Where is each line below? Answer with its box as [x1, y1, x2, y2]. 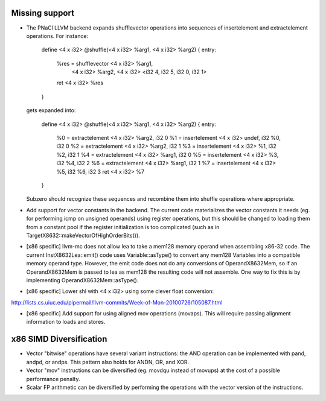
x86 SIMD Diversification [11, 334, 107, 344]
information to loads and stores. [26, 318, 106, 326]
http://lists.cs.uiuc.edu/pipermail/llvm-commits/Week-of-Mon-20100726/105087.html [11, 298, 223, 306]
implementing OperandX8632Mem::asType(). [26, 276, 139, 283]
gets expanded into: [26, 107, 76, 114]
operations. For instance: [26, 32, 89, 39]
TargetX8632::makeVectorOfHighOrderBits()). [26, 232, 140, 239]
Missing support [11, 8, 75, 18]
